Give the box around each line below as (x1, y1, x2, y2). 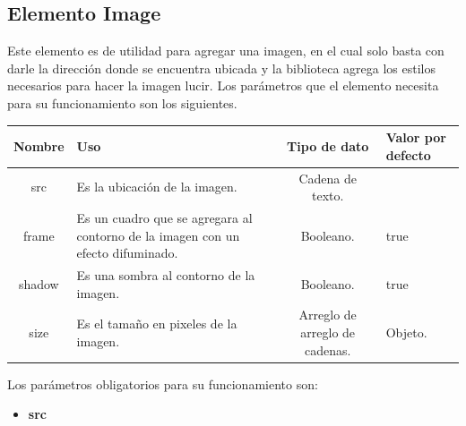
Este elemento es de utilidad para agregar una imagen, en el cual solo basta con (7, 41, 444, 60)
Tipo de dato (287, 136, 369, 155)
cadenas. (305, 340, 351, 359)
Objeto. (385, 323, 427, 342)
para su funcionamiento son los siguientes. (7, 93, 237, 112)
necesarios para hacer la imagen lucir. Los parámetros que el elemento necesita (7, 76, 439, 95)
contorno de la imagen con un (76, 226, 240, 244)
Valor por (385, 128, 446, 147)
